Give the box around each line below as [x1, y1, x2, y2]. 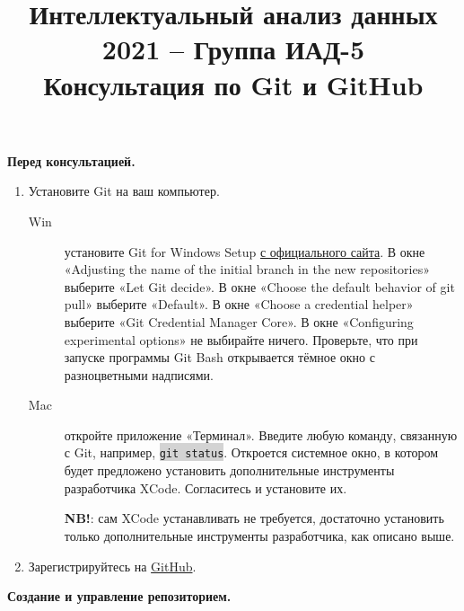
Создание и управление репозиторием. [7, 587, 232, 606]
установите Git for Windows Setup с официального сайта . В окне [64, 242, 425, 261]
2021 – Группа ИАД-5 [101, 31, 365, 67]
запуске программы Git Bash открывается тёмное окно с [64, 348, 375, 367]
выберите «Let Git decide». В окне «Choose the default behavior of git [64, 277, 455, 296]
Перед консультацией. [7, 151, 136, 170]
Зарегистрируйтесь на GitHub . [28, 556, 197, 575]
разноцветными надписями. [64, 365, 214, 384]
